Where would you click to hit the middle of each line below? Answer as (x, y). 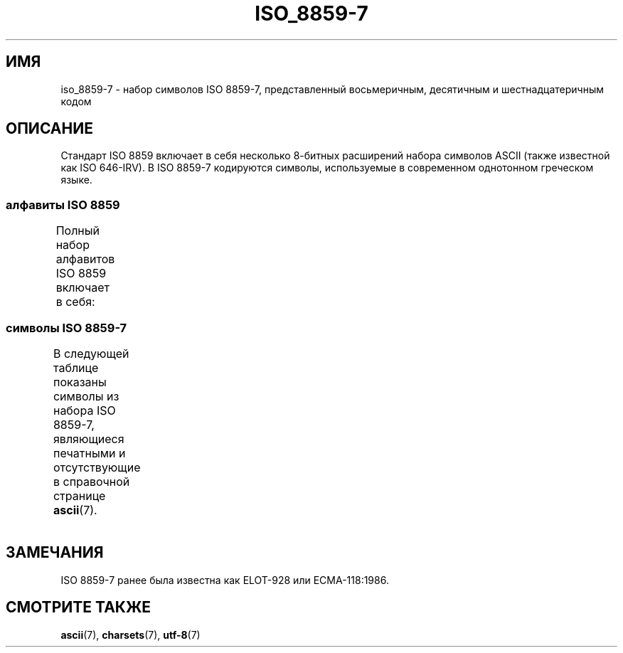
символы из (86, 396)
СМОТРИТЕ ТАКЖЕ (79, 607)
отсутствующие (97, 467)
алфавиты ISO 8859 (63, 205)
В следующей (91, 353)
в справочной (91, 481)
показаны (80, 382)
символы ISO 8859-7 (66, 328)
